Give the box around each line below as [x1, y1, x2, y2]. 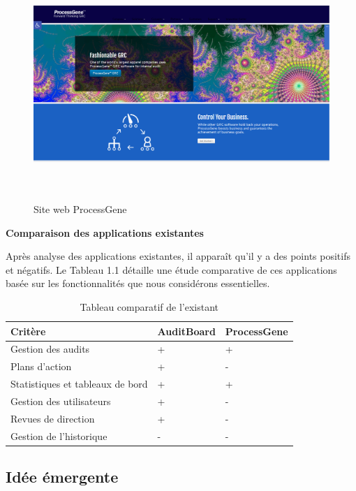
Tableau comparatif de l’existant [80, 299, 219, 314]
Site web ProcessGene [34, 201, 127, 216]
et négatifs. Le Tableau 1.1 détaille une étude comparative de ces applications [6, 262, 337, 277]
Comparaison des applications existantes [6, 225, 204, 240]
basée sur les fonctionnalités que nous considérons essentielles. [6, 276, 270, 291]
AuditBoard [157, 323, 216, 338]
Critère [10, 323, 46, 338]
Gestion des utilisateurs [10, 393, 111, 408]
